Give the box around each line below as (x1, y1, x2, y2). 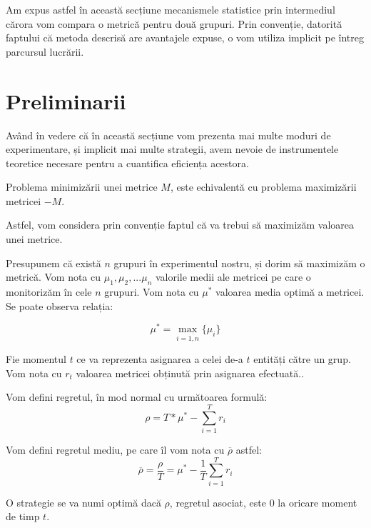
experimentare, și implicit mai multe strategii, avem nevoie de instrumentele (6, 141, 339, 156)
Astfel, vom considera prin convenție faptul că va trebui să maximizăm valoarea (6, 217, 355, 232)
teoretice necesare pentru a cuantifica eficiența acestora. (6, 155, 249, 170)
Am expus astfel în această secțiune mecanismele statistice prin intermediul (6, 2, 335, 16)
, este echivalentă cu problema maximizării (170, 179, 357, 194)
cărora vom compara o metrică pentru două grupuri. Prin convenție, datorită (6, 16, 342, 31)
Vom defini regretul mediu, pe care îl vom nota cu (6, 442, 225, 457)
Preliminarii (6, 86, 126, 115)
